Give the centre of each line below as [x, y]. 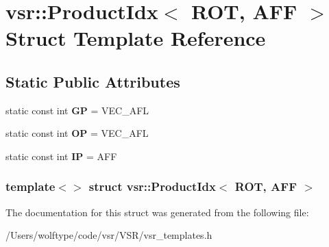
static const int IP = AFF [61, 156]
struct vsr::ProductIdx [152, 186]
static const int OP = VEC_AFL [77, 133]
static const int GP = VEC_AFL [77, 110]
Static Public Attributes [93, 81]
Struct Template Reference [136, 38]
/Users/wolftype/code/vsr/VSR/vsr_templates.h [109, 235]
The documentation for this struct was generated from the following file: [157, 212]
